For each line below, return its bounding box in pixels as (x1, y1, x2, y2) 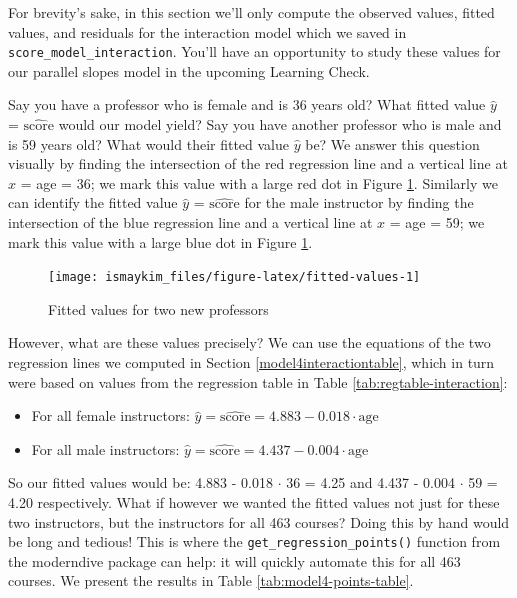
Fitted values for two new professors (48, 298, 269, 319)
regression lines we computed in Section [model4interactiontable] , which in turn (8, 352, 495, 373)
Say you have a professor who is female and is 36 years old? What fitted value (8, 94, 486, 115)
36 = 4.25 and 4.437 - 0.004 (286, 472, 455, 493)
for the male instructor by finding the (244, 192, 474, 213)
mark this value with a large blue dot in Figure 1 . (8, 231, 313, 252)
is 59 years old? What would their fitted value (8, 133, 290, 154)
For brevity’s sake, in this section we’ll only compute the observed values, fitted (8, 2, 495, 22)
